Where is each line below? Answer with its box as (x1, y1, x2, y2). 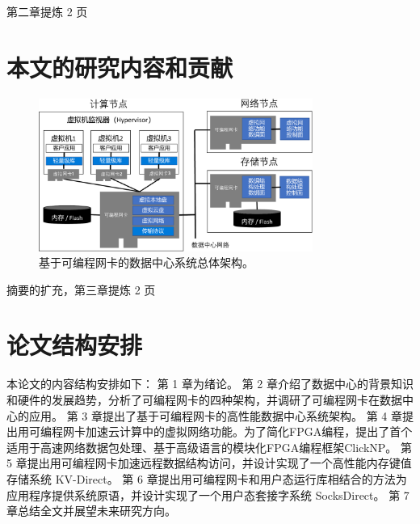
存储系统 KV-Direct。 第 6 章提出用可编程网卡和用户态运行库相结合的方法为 (6, 470, 407, 487)
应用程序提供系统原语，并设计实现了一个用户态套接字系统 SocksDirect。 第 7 (6, 486, 409, 503)
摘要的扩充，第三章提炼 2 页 (6, 281, 156, 298)
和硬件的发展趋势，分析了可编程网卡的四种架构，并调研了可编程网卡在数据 (6, 391, 402, 408)
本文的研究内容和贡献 (6, 50, 233, 83)
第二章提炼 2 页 (6, 3, 88, 19)
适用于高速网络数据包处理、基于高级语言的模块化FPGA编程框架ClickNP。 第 (6, 438, 412, 455)
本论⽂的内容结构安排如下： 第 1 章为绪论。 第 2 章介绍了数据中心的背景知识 (6, 375, 414, 392)
